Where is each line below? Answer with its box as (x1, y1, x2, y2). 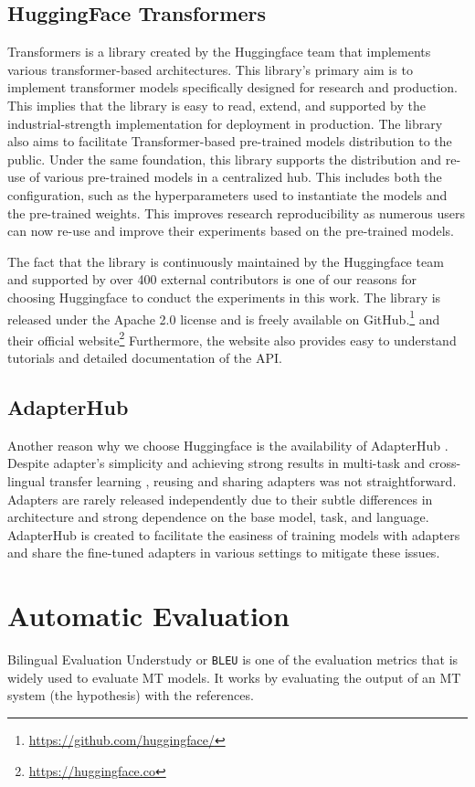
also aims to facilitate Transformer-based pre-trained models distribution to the (7, 132, 452, 151)
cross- (428, 453, 461, 473)
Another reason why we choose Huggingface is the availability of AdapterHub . (7, 435, 449, 454)
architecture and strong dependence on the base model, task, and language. (7, 507, 429, 526)
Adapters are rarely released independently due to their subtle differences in (7, 489, 433, 508)
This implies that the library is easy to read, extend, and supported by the (7, 95, 426, 114)
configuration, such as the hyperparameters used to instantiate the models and (7, 185, 448, 204)
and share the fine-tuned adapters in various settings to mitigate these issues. (7, 543, 440, 562)
